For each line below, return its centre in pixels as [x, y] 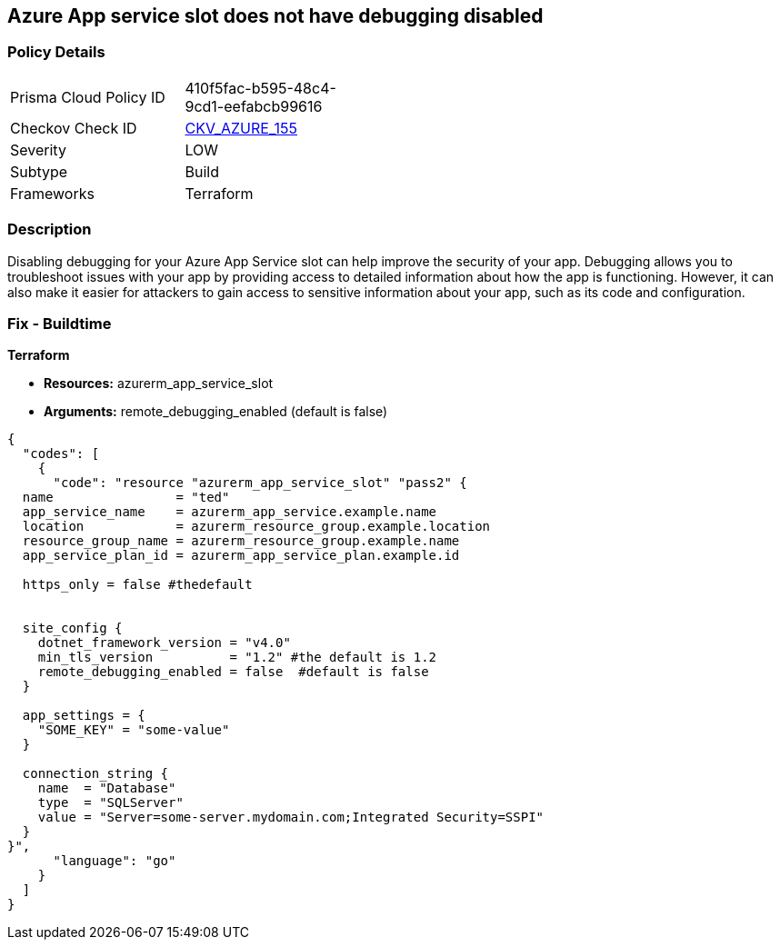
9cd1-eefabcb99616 [254, 106]
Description [50, 229]
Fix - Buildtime [60, 323]
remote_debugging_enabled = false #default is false [233, 672]
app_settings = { [84, 716]
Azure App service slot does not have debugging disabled [275, 16]
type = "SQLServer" [110, 803]
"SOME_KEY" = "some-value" [134, 730]
